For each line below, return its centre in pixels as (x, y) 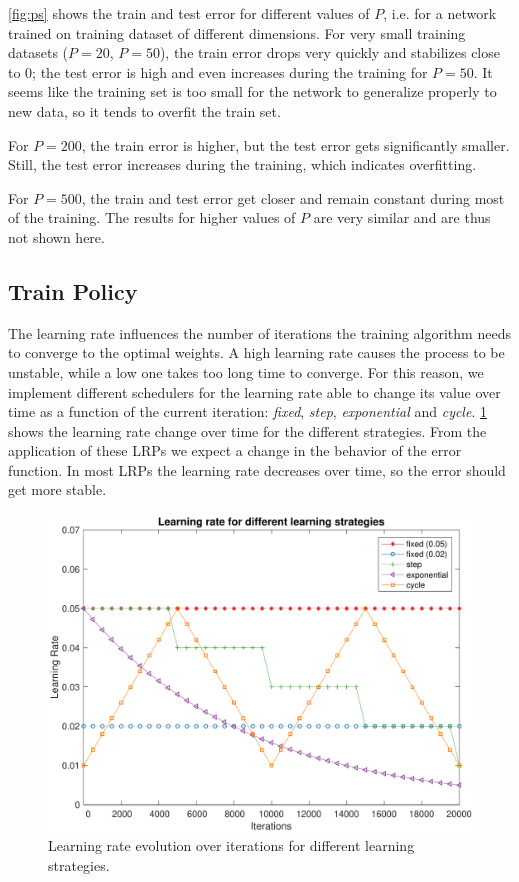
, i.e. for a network (440, 13)
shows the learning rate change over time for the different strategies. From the (247, 430)
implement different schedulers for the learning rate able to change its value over (254, 391)
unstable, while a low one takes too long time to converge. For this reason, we (246, 371)
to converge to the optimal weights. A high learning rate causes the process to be (256, 352)
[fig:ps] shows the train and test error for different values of (189, 13)
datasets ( (38, 52)
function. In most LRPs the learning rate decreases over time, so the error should (257, 469)
